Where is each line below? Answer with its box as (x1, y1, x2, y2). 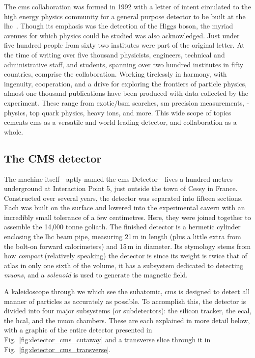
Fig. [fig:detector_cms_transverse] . (4, 344, 111, 354)
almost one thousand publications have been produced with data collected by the (4, 88, 248, 98)
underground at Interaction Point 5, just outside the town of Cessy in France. (4, 183, 238, 193)
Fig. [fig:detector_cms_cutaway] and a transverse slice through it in (4, 334, 211, 345)
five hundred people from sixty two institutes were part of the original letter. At (4, 40, 245, 50)
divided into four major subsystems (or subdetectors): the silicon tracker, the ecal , (4, 305, 252, 316)
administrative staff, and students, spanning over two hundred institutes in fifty (4, 59, 244, 69)
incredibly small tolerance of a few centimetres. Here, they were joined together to (4, 212, 251, 222)
